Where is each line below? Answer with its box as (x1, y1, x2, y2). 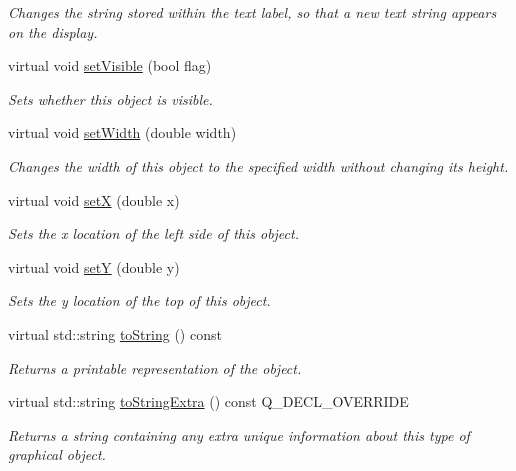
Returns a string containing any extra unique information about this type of (8, 424, 470, 445)
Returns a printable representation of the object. (8, 357, 302, 378)
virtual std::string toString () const (8, 323, 222, 344)
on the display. (8, 21, 98, 42)
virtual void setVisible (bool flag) (8, 55, 212, 76)
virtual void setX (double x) (8, 189, 180, 210)
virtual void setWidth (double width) (8, 122, 237, 143)
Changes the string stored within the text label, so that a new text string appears (8, 2, 497, 22)
